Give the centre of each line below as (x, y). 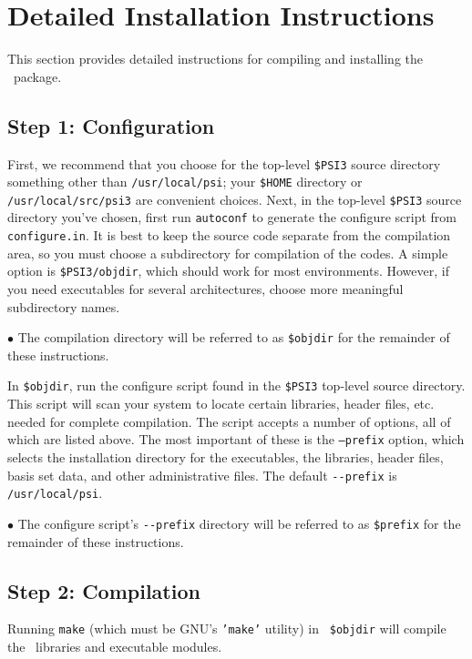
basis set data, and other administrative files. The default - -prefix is (202, 475)
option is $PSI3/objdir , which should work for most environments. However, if (228, 271)
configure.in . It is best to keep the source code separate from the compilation (229, 235)
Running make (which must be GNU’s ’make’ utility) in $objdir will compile (227, 629)
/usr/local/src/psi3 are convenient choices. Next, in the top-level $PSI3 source (235, 199)
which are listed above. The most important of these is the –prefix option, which (236, 439)
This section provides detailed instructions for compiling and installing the (215, 59)
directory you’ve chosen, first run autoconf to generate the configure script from (232, 217)
